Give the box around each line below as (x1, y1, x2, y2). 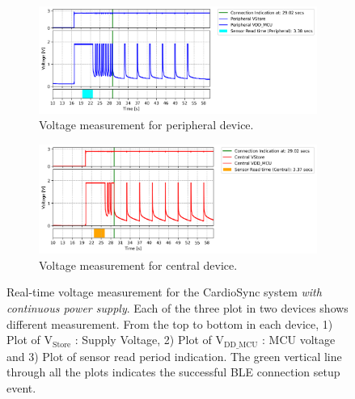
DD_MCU (223, 340, 258, 349)
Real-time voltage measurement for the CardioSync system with (6, 283, 322, 300)
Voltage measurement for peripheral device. (39, 116, 254, 133)
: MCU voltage (262, 331, 336, 348)
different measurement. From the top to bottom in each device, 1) (6, 315, 333, 332)
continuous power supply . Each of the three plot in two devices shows (6, 300, 349, 317)
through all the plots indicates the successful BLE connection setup (6, 363, 340, 380)
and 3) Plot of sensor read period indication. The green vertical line (6, 347, 342, 364)
